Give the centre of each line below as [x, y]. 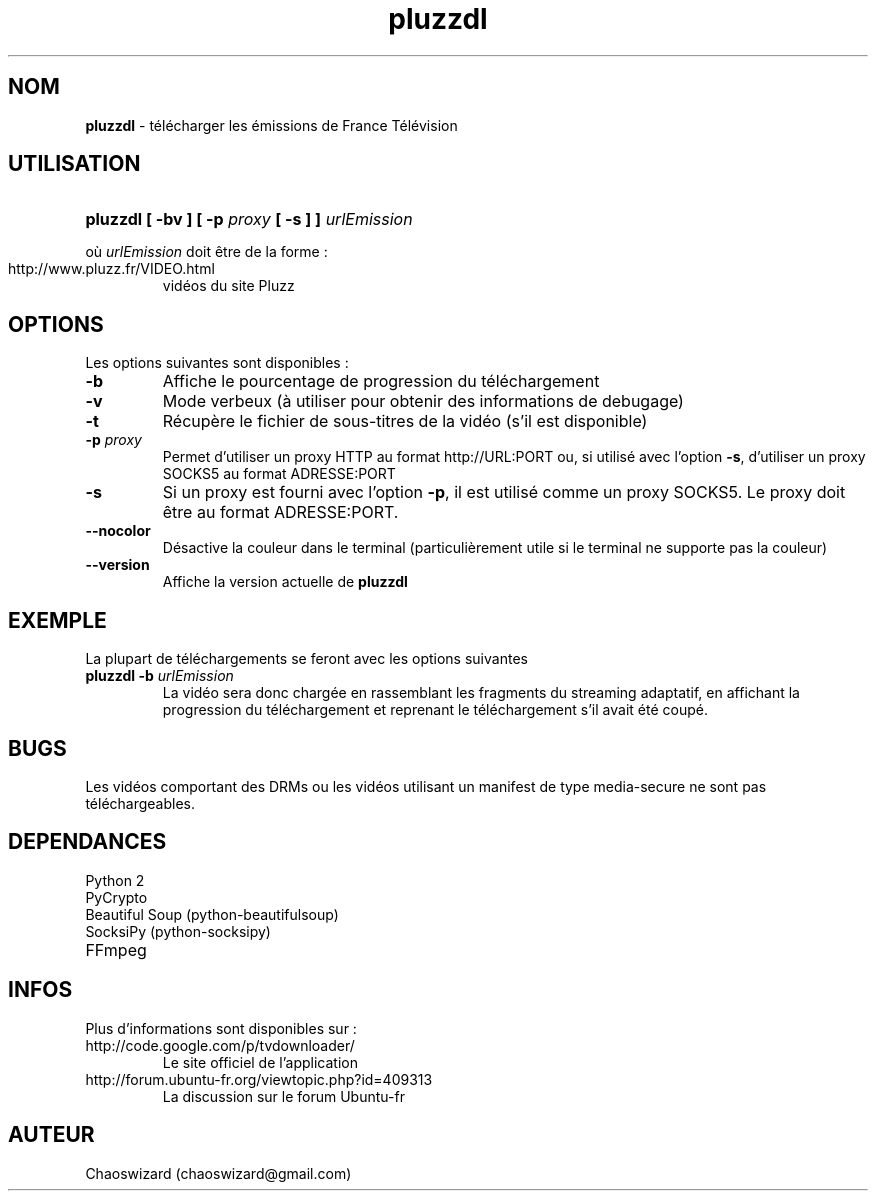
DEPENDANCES [87, 842]
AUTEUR [51, 1135]
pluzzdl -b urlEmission [159, 676]
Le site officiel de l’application [260, 1062]
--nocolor [118, 531]
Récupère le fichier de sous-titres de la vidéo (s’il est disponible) [405, 421]
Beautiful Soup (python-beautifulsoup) [212, 914]
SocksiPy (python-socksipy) [178, 931]
